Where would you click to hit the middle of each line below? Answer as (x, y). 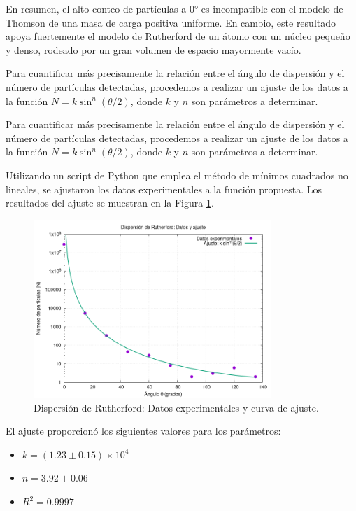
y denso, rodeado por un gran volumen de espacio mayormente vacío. (154, 49)
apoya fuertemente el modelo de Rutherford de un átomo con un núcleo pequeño (178, 36)
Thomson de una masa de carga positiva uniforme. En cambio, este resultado (171, 22)
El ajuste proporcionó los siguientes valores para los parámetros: (143, 431)
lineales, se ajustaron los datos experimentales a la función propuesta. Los (164, 189)
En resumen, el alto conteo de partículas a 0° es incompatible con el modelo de (175, 8)
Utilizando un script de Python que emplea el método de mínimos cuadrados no (177, 175)
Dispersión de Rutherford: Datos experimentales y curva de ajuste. (176, 407)
